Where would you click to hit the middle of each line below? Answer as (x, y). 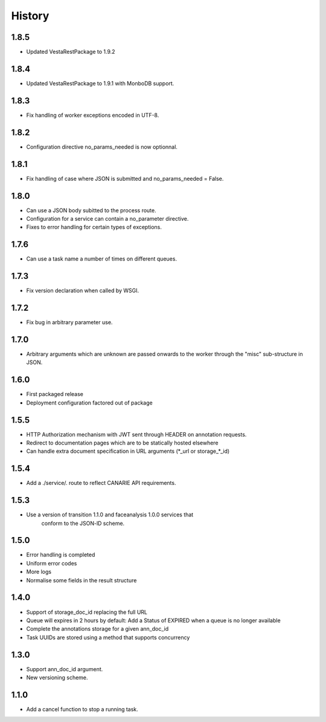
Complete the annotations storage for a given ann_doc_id (97, 629)
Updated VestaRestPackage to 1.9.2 (71, 52)
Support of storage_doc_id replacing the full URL (87, 612)
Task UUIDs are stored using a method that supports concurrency (108, 637)
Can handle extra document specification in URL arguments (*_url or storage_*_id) (128, 451)
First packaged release (55, 394)
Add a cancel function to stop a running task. (82, 709)
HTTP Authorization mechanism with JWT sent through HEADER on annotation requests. (136, 434)
